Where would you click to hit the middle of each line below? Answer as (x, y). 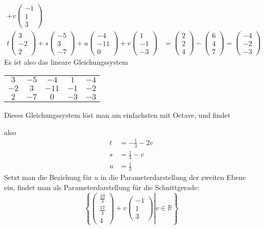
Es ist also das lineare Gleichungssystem (66, 62)
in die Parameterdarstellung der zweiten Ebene (173, 177)
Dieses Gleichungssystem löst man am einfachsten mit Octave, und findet (117, 114)
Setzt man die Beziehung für (48, 177)
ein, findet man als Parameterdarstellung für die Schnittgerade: (102, 187)
